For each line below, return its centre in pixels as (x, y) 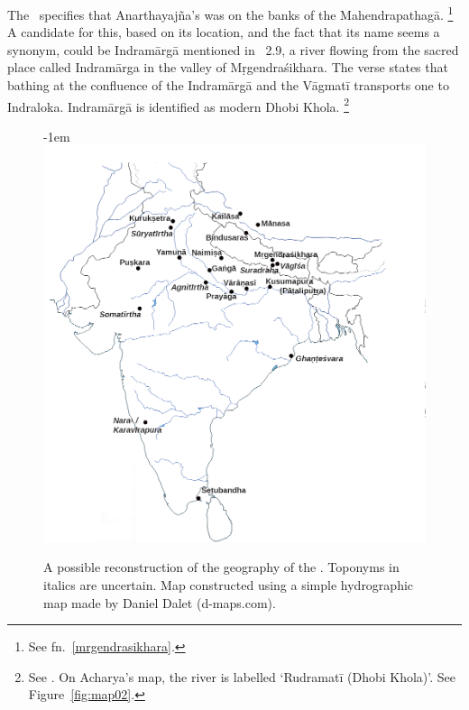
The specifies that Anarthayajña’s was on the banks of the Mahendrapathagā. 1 (230, 13)
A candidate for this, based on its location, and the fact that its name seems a (224, 32)
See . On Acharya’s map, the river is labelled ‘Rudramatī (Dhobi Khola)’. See (242, 676)
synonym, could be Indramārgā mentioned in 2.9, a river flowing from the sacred (233, 49)
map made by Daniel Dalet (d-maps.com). (160, 602)
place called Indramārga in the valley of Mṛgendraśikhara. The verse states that (228, 67)
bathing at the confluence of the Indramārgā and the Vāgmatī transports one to (228, 85)
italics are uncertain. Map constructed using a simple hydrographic (229, 584)
